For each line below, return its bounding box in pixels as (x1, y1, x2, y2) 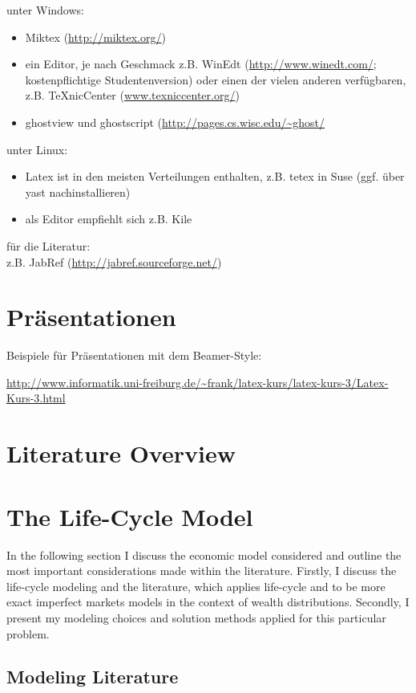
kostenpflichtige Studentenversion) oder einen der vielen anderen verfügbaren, (25, 71, 406, 88)
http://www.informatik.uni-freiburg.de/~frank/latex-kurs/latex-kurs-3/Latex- (6, 373, 389, 390)
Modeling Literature (6, 664, 179, 689)
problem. (6, 625, 50, 642)
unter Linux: (6, 141, 68, 157)
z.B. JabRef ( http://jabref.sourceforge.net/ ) (6, 253, 222, 270)
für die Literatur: (6, 237, 91, 254)
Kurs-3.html (6, 389, 66, 406)
